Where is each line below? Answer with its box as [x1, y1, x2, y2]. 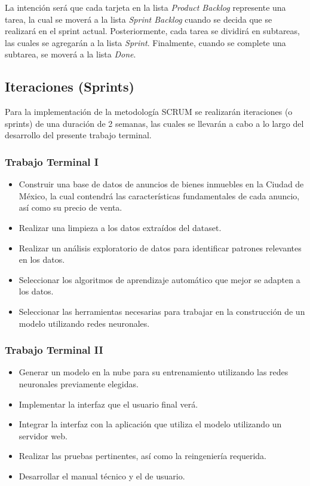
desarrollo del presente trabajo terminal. [5, 129, 152, 141]
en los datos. [19, 253, 65, 266]
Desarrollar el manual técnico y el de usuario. [19, 469, 185, 482]
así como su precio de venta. [19, 201, 122, 214]
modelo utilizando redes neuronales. [19, 317, 150, 329]
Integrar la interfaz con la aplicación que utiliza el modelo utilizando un [19, 418, 282, 430]
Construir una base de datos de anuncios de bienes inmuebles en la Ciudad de [19, 178, 304, 190]
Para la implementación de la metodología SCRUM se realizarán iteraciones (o [5, 105, 293, 118]
